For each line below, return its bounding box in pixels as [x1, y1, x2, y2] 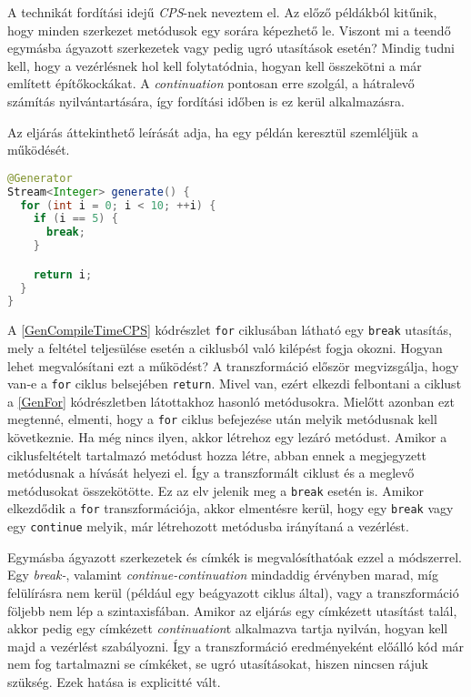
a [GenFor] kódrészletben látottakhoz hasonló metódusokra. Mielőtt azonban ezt [7, 391, 455, 410]
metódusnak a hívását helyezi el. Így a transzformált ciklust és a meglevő [7, 463, 415, 482]
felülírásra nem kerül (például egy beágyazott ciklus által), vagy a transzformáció [7, 582, 459, 601]
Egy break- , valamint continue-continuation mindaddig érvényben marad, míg [7, 565, 438, 584]
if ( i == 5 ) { [33, 212, 118, 226]
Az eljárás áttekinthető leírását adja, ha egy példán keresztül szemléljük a [7, 122, 418, 141]
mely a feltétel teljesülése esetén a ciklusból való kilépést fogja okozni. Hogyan [7, 338, 443, 357]
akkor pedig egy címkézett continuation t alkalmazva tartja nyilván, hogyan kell [7, 619, 448, 638]
